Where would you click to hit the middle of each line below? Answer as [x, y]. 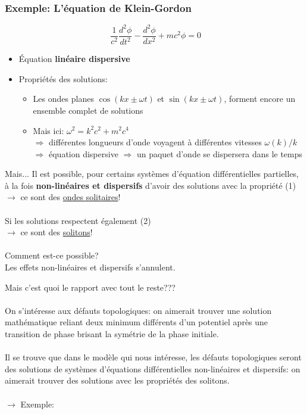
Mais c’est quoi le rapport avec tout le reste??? [90, 287]
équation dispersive [83, 153]
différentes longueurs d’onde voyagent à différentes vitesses [155, 142]
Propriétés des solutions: [63, 78]
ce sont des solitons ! [57, 232]
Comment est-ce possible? [52, 255]
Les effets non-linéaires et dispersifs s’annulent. [90, 267]
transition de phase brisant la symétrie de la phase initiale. [112, 334]
